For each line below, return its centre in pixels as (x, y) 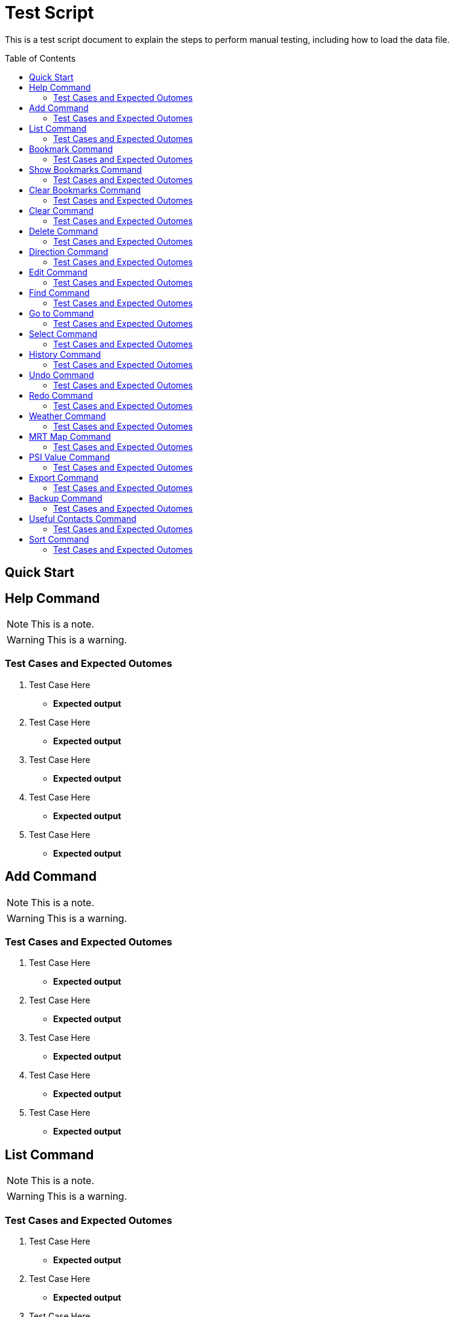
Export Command (64, 477)
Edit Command (58, 272)
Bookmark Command (71, 149)
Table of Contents (40, 58)
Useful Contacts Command (83, 518)
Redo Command (61, 395)
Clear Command (61, 210)
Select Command (63, 333)
